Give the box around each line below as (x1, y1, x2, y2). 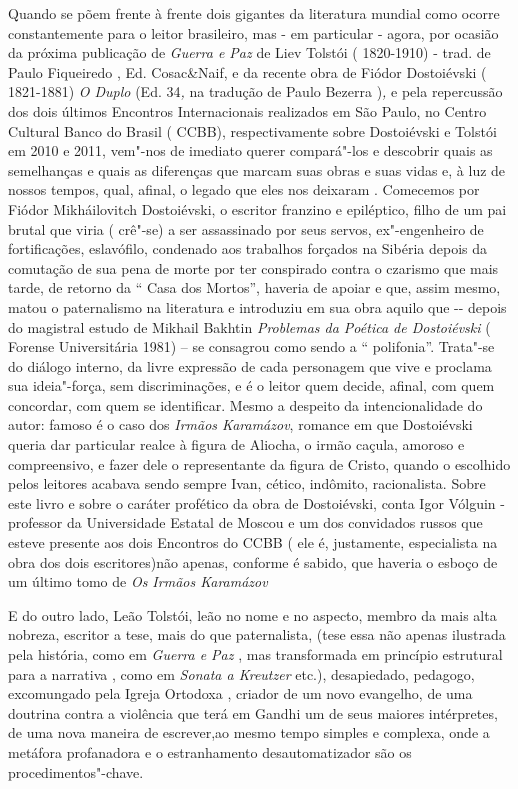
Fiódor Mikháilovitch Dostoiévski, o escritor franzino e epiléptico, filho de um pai (8, 198, 507, 219)
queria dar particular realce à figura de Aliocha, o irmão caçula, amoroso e (8, 434, 465, 455)
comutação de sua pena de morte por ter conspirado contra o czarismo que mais (8, 257, 499, 278)
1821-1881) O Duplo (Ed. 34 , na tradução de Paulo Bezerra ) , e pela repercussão (8, 81, 503, 102)
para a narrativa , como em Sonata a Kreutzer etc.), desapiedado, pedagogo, (8, 663, 475, 684)
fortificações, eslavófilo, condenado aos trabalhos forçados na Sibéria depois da (8, 238, 487, 259)
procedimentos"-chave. (8, 761, 144, 782)
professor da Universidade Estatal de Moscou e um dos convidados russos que (8, 512, 483, 533)
